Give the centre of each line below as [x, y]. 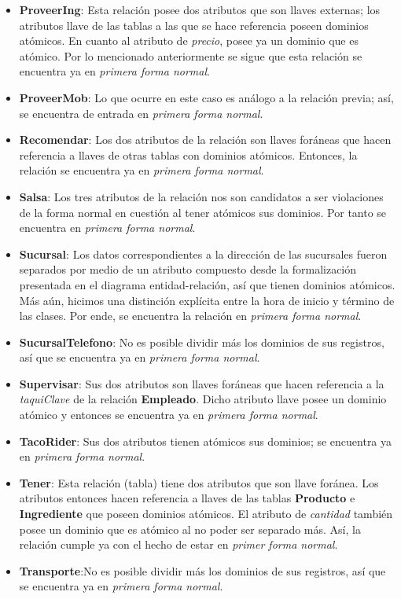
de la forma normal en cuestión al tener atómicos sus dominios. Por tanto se [203, 212]
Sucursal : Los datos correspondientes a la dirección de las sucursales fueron [203, 254]
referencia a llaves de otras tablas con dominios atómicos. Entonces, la [188, 154]
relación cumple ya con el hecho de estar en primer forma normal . [178, 544]
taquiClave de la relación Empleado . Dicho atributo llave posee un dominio [203, 399]
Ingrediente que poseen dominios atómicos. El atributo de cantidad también [206, 514]
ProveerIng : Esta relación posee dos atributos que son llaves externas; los [200, 9]
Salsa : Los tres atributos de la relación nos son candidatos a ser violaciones [201, 196]
